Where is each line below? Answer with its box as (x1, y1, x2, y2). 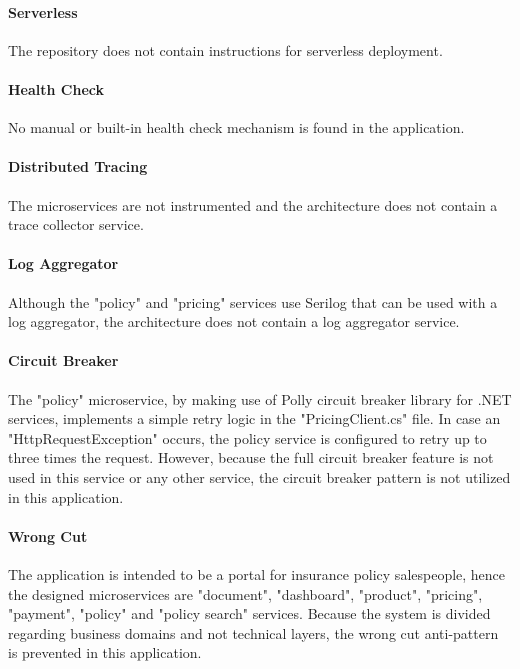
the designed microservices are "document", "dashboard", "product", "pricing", (8, 583, 483, 604)
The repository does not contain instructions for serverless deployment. (8, 39, 443, 60)
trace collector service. (8, 214, 144, 235)
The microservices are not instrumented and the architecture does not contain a (8, 194, 498, 215)
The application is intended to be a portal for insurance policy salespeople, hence (8, 563, 506, 584)
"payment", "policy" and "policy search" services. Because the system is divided (8, 603, 491, 624)
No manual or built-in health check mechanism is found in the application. (8, 117, 465, 138)
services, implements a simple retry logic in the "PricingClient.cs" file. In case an (8, 408, 501, 429)
